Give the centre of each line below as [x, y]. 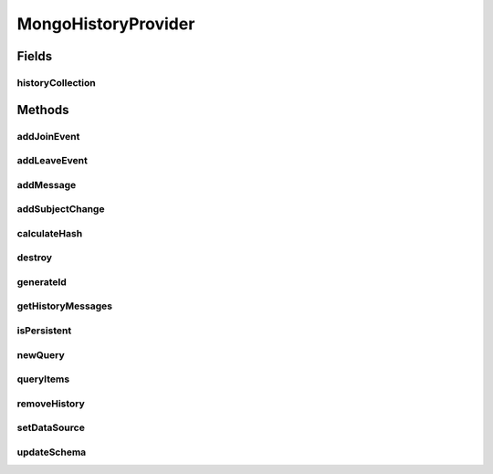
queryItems [43, 379]
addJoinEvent [48, 136]
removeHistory [51, 404]
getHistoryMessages [65, 306]
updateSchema [52, 452]
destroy [35, 258]
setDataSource [51, 427]
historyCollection [56, 82]
